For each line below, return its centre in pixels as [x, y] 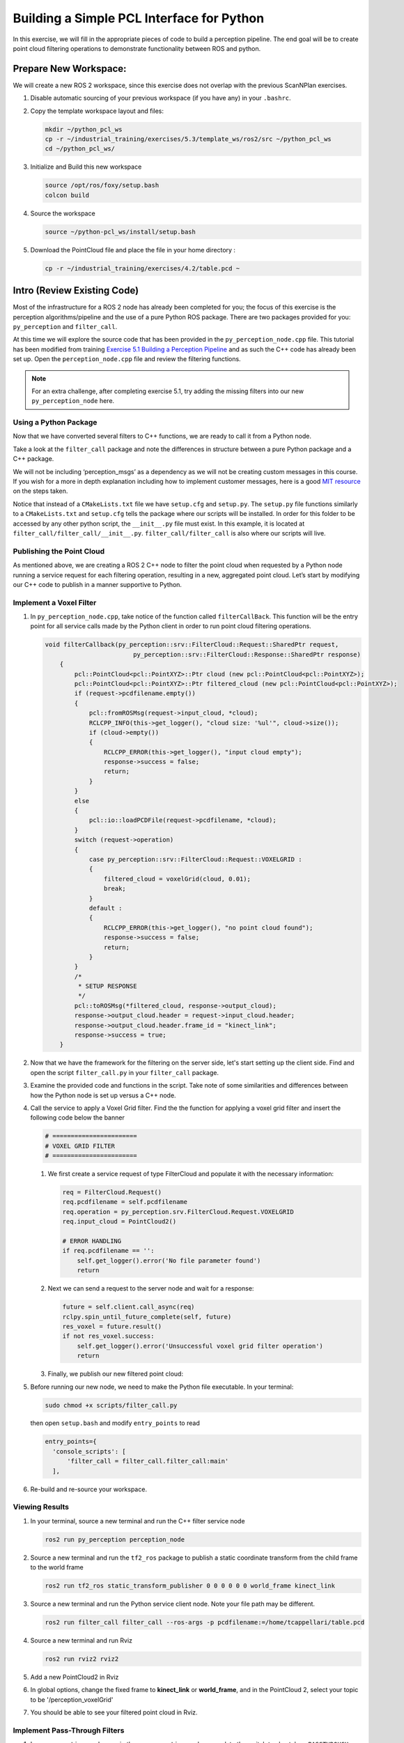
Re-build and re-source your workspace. [89, 1489]
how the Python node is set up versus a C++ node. [103, 1095]
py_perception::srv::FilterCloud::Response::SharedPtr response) [247, 654]
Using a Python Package [55, 423]
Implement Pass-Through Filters [69, 1730]
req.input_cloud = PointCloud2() [119, 1221]
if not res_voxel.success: [108, 1336]
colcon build [67, 195]
